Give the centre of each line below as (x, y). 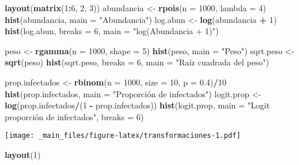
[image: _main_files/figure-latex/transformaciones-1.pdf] (123, 136)
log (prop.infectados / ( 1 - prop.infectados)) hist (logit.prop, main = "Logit (137, 105)
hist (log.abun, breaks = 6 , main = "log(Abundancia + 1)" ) (112, 31)
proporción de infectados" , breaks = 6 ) (74, 116)
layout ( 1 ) (23, 154)
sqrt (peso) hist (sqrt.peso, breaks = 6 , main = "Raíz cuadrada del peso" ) (137, 62)
